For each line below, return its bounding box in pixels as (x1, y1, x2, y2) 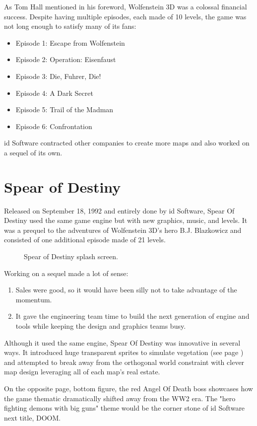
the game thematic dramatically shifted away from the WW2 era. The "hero (4, 393, 236, 403)
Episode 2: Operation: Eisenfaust (15, 54, 116, 65)
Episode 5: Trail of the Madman (15, 104, 114, 115)
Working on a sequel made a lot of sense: (4, 268, 128, 278)
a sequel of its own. (4, 147, 63, 157)
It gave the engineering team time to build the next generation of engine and (15, 311, 250, 321)
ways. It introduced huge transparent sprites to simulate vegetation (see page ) (4, 347, 244, 357)
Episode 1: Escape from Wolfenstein (15, 37, 125, 48)
